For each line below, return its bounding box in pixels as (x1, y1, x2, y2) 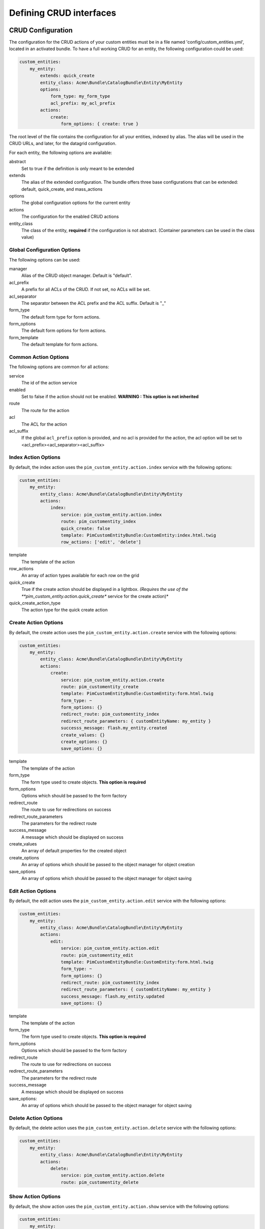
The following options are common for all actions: (9, 364, 109, 370)
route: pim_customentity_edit (60, 952, 133, 958)
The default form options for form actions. (21, 327, 106, 334)
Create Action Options (9, 619, 63, 626)
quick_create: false (60, 526, 110, 531)
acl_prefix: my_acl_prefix (50, 100, 115, 106)
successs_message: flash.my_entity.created (60, 725, 167, 731)
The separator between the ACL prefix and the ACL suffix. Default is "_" (21, 300, 166, 306)
